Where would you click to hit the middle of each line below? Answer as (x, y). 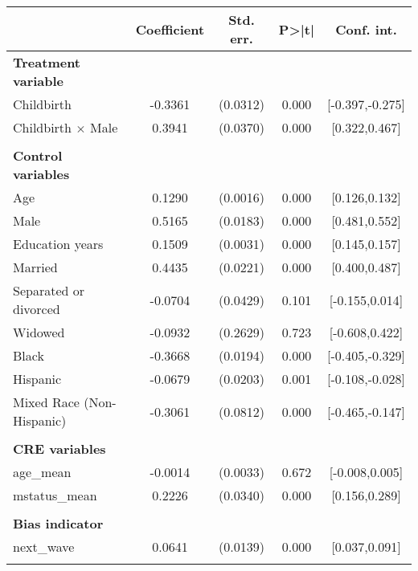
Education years (58, 244)
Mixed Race (46, 402)
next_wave (44, 547)
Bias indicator (58, 523)
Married (35, 267)
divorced (37, 309)
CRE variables (59, 449)
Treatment (47, 62)
